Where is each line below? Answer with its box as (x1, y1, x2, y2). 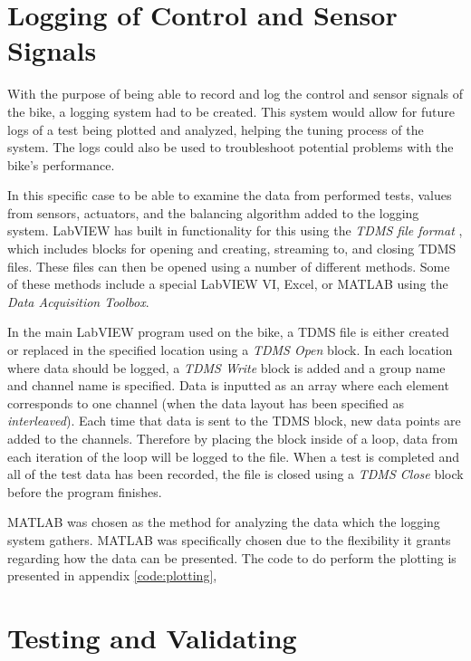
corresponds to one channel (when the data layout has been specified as (7, 393, 404, 412)
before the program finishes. (7, 482, 162, 501)
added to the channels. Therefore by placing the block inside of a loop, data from (7, 429, 458, 447)
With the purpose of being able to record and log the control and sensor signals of (7, 84, 464, 103)
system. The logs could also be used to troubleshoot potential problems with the (7, 138, 454, 157)
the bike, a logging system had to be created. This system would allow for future (7, 101, 455, 120)
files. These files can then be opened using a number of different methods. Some (7, 256, 450, 275)
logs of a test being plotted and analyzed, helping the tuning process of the (7, 120, 424, 139)
